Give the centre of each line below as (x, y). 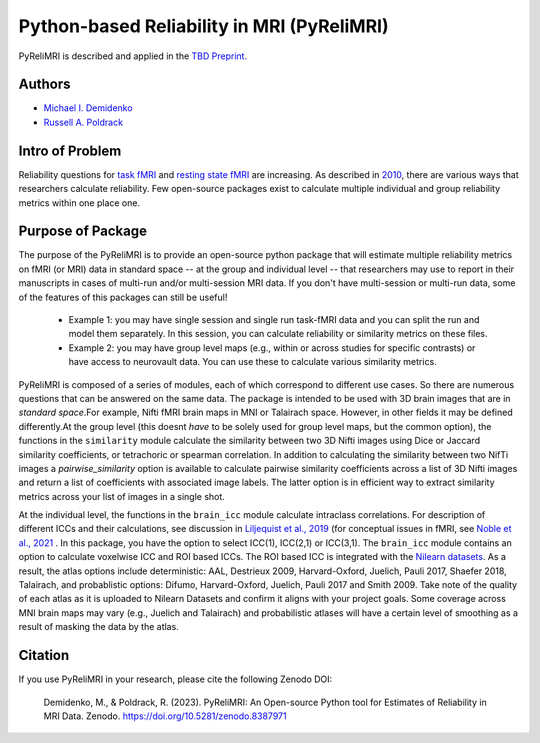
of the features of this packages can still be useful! (123, 297)
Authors (44, 84)
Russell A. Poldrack (83, 122)
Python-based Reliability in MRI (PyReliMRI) (203, 26)
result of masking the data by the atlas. (98, 627)
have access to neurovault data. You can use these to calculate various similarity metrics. (252, 362)
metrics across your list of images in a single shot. (121, 496)
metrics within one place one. (79, 202)
